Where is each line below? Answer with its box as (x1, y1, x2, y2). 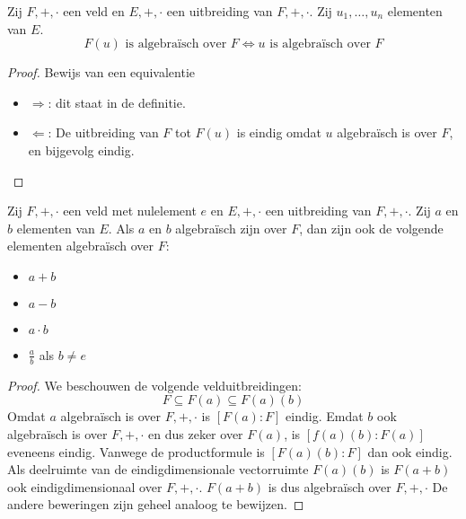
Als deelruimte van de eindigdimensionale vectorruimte (7, 460, 309, 479)
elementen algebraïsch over (7, 236, 154, 255)
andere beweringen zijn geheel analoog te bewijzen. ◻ (7, 495, 304, 514)
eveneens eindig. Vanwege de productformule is (7, 442, 265, 461)
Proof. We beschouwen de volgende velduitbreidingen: (7, 375, 302, 394)
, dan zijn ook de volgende (299, 218, 444, 237)
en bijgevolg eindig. (28, 140, 135, 159)
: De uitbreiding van (48, 123, 159, 142)
